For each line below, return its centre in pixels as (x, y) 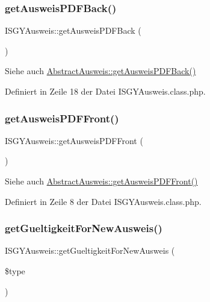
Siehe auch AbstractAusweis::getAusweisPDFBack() (100, 71)
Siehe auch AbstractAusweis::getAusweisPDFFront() (101, 181)
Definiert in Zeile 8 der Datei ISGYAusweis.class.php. (103, 201)
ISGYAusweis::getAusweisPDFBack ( (73, 30)
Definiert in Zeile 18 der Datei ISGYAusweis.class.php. (105, 91)
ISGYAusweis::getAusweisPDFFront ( (74, 140)
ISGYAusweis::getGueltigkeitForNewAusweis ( (90, 250)
